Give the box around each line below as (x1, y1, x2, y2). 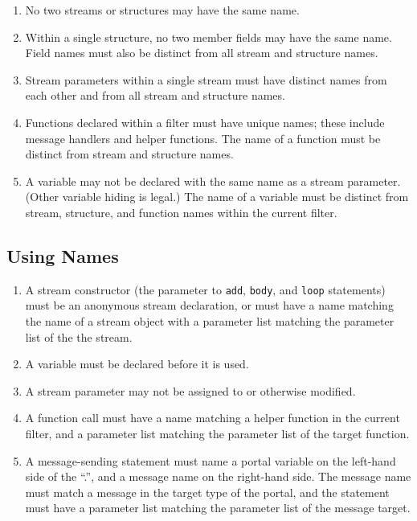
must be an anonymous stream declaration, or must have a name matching (25, 297, 394, 314)
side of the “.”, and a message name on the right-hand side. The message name (25, 468, 411, 485)
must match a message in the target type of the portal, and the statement (25, 483, 390, 500)
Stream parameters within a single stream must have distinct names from (25, 71, 387, 88)
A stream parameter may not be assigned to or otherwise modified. (25, 382, 356, 399)
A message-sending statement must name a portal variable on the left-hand (25, 452, 396, 469)
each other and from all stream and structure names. (25, 87, 285, 104)
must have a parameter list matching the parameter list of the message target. (25, 499, 411, 516)
